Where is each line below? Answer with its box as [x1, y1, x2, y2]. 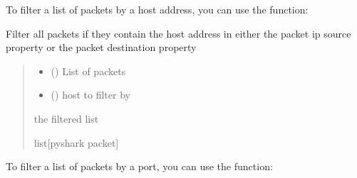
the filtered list [33, 111, 99, 126]
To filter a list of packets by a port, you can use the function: [6, 159, 273, 174]
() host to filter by [51, 87, 130, 102]
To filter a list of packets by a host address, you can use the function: [6, 2, 309, 16]
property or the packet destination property [6, 40, 197, 55]
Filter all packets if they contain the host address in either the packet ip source [6, 26, 351, 40]
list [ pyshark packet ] [33, 135, 119, 150]
